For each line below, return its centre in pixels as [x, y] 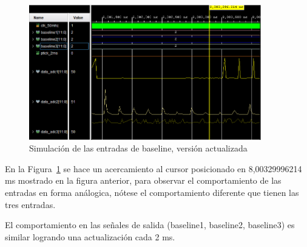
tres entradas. [30, 204]
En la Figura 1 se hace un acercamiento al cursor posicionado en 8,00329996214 [153, 168]
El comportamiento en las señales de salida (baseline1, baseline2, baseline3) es [150, 225]
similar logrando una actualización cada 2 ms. [90, 236]
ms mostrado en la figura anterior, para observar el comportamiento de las [143, 180]
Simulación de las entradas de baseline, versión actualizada [138, 148]
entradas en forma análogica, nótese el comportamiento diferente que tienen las [152, 192]
